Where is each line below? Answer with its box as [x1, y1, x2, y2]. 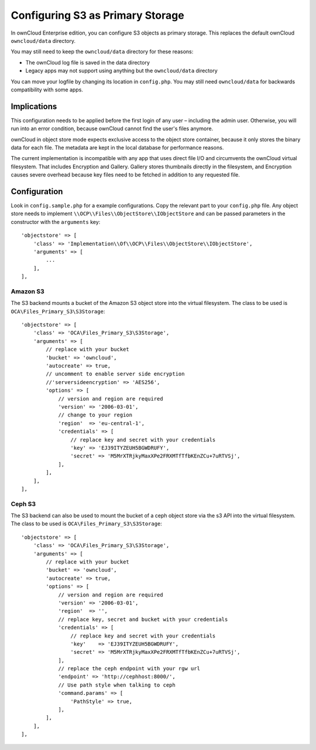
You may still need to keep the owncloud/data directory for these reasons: [11, 48, 194, 55]
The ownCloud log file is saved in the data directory [25, 59, 150, 66]
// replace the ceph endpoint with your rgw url [58, 666, 200, 672]
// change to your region [58, 412, 133, 419]
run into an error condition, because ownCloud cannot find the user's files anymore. [11, 125, 214, 132]
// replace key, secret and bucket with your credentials [58, 616, 228, 623]
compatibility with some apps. [11, 86, 83, 93]
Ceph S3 [11, 500, 36, 508]
